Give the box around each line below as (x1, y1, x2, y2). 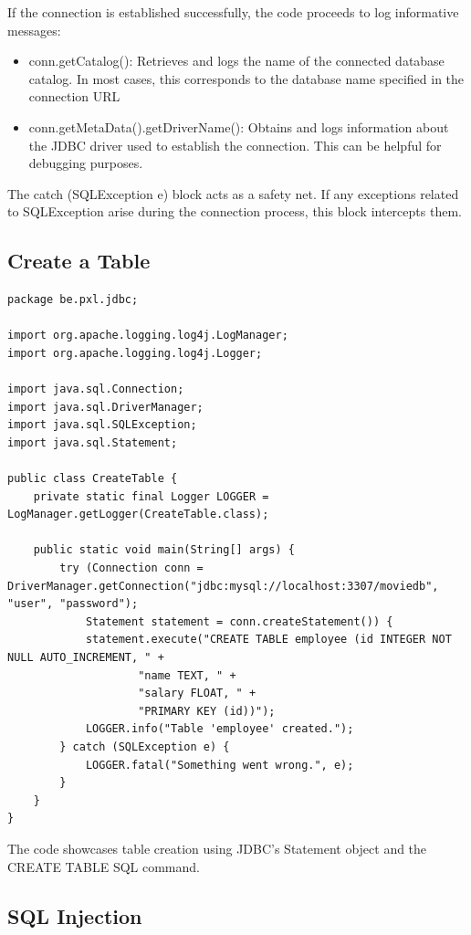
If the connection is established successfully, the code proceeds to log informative (7, 3, 459, 21)
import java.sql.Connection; (7, 383, 184, 396)
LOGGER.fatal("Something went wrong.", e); (85, 758, 354, 772)
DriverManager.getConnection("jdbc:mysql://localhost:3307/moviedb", (7, 579, 439, 593)
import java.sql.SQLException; (7, 418, 197, 432)
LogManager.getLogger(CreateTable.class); (7, 508, 269, 521)
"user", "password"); (7, 597, 139, 611)
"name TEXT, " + (138, 668, 236, 682)
